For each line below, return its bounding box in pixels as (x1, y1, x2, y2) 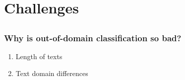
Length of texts (15, 51, 62, 62)
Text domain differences (15, 68, 88, 78)
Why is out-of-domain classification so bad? (4, 31, 182, 44)
